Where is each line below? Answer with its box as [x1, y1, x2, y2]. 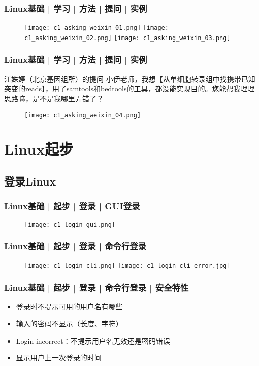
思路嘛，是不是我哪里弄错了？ [4, 93, 104, 103]
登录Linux [4, 173, 56, 189]
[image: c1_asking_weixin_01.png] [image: [24, 24, 169, 32]
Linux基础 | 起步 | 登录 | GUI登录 [4, 200, 140, 212]
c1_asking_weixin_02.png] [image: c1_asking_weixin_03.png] [24, 34, 231, 42]
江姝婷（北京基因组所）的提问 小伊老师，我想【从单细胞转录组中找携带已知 [4, 73, 255, 84]
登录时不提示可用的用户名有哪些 [16, 301, 123, 312]
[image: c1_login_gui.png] [24, 221, 115, 228]
